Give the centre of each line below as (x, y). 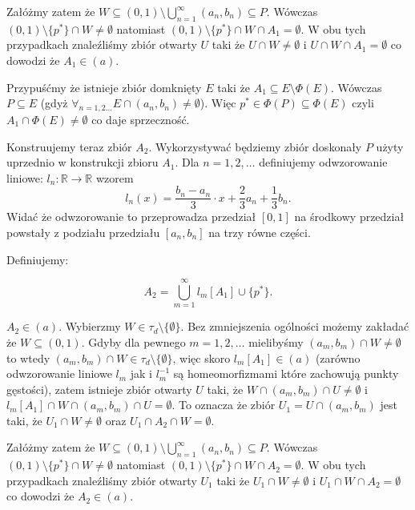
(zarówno (338, 357)
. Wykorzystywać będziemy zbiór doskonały (255, 146)
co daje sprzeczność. (141, 119)
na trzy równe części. (260, 232)
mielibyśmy (276, 341)
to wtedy (28, 357)
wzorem (115, 177)
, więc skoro (201, 357)
